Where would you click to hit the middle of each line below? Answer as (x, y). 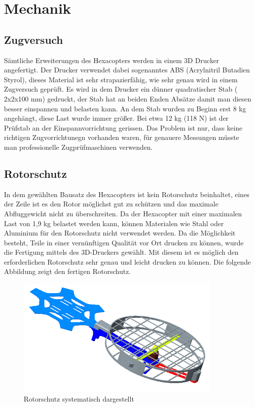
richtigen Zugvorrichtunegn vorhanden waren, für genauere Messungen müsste (122, 137)
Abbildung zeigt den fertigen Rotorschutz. (68, 271)
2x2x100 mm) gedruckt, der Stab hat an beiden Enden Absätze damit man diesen (128, 98)
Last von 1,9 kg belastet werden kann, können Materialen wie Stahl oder (114, 223)
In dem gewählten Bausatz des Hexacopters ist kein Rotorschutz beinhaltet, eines (127, 194)
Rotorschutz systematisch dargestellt (79, 399)
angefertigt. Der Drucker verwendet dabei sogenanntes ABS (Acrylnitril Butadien (127, 70)
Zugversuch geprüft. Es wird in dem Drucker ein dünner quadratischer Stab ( (121, 89)
